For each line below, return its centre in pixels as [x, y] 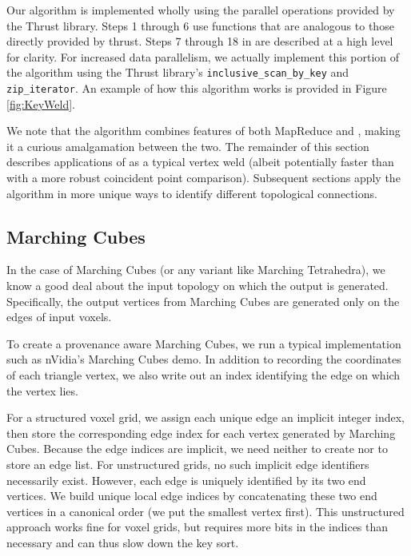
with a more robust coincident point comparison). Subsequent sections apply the [204, 178]
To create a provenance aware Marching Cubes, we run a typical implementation [204, 343]
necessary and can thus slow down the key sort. [123, 542]
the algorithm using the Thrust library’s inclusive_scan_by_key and [178, 72]
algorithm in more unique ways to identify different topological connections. [192, 193]
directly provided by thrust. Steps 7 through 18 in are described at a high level [200, 41]
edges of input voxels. [59, 317]
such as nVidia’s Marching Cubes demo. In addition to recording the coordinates [204, 359]
